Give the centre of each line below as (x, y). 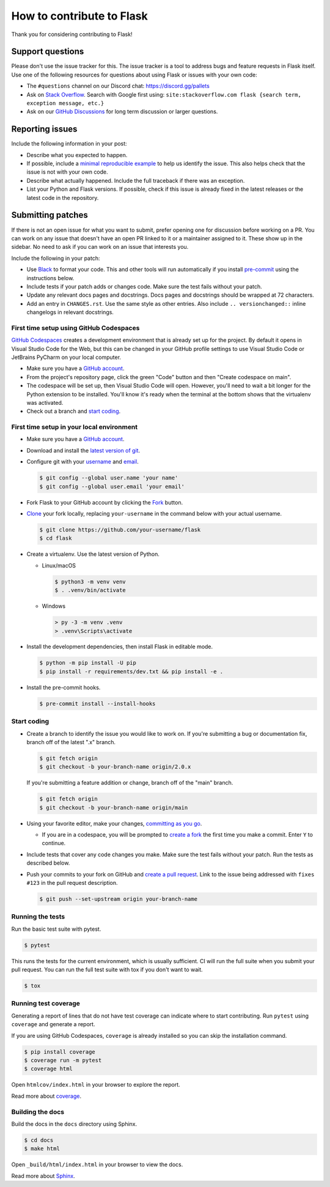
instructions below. (50, 278)
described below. (48, 863)
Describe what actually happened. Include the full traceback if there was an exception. (136, 180)
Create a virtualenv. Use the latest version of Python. (93, 554)
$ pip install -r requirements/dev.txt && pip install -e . (131, 671)
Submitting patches (50, 215)
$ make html (42, 1149)
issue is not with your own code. (67, 172)
